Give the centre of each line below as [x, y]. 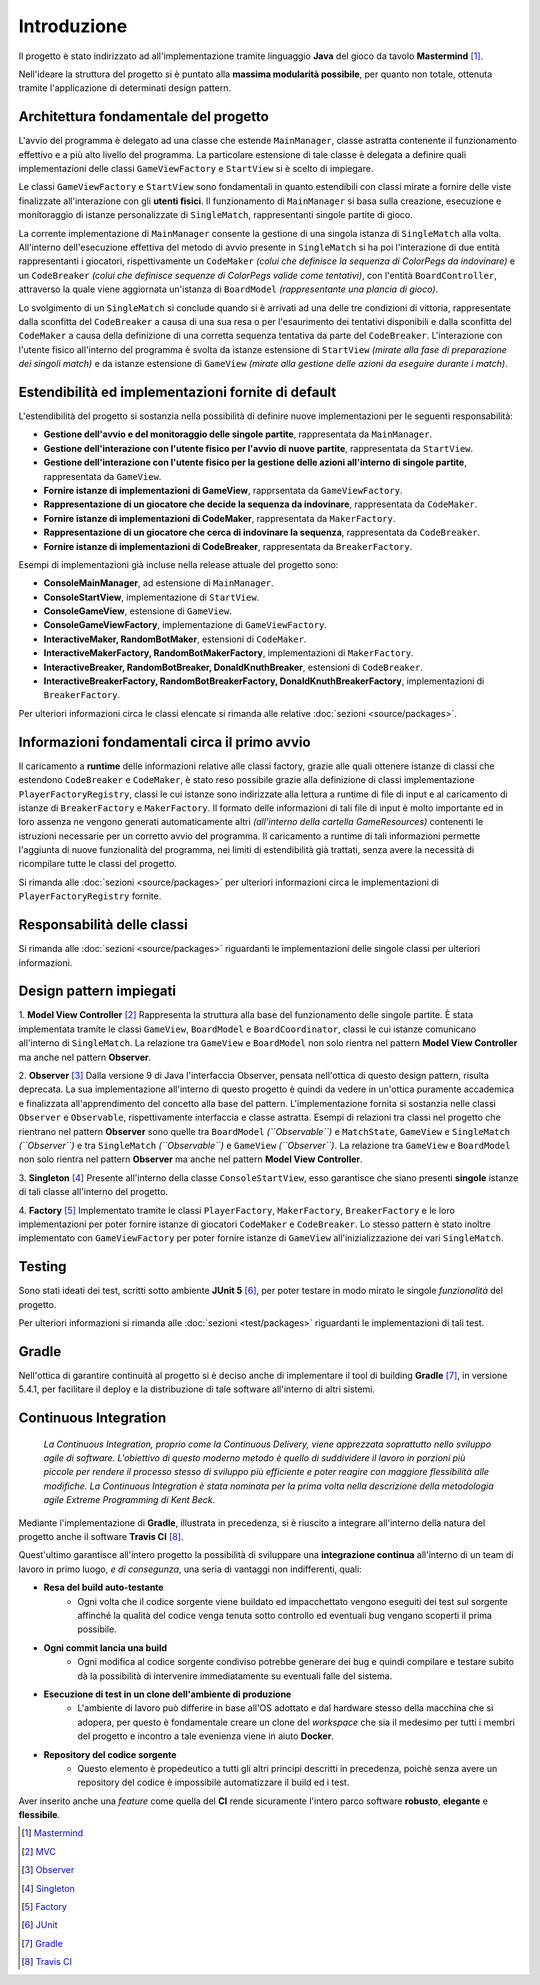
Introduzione [73, 26]
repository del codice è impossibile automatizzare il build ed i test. [213, 1782]
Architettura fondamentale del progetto [143, 116]
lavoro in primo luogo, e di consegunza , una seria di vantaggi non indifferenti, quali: [190, 1569]
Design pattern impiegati [97, 991]
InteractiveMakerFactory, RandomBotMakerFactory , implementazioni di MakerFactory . [228, 653]
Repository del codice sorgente [110, 1754]
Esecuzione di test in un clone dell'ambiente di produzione [167, 1694]
